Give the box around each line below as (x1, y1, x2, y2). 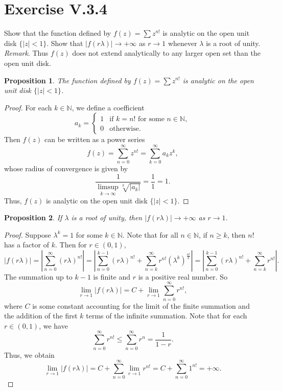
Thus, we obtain (4, 349, 55, 360)
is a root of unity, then (71, 212, 143, 223)
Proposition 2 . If (4, 212, 62, 223)
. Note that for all (122, 229, 178, 240)
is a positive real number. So (138, 271, 228, 282)
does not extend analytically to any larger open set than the (72, 48, 261, 58)
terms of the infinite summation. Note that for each (86, 310, 247, 321)
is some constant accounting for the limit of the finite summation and (32, 300, 250, 311)
